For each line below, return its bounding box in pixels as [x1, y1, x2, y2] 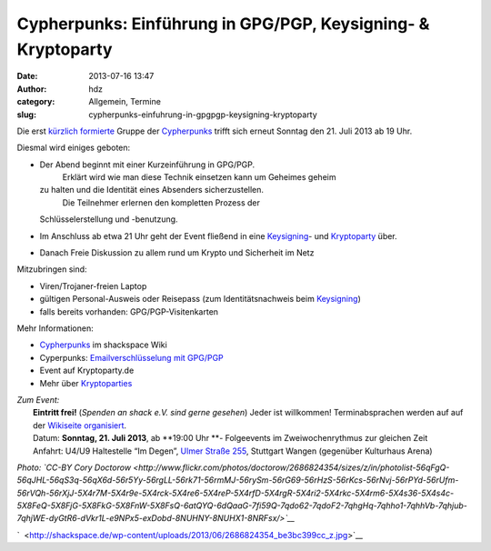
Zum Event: [16, 394, 60, 405]
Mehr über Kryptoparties [39, 377, 133, 388]
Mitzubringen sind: [16, 264, 87, 275]
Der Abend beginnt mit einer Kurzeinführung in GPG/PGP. [39, 159, 256, 170]
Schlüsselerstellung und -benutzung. [39, 214, 178, 225]
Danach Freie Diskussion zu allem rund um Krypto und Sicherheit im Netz [39, 247, 315, 258]
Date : [16, 71, 38, 82]
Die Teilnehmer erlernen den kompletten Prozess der [62, 196, 261, 208]
